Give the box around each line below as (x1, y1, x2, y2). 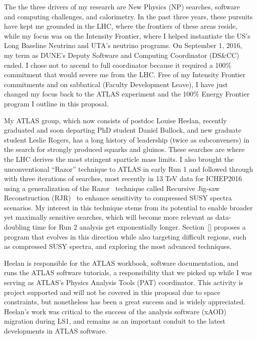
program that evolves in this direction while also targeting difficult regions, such (4, 231, 247, 242)
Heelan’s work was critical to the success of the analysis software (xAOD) (4, 306, 227, 316)
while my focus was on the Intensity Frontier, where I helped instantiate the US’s (4, 30, 251, 41)
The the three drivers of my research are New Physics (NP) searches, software (4, 1, 240, 11)
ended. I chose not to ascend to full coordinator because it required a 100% (4, 59, 232, 70)
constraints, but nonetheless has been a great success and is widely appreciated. (4, 296, 246, 307)
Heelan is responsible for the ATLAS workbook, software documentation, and (4, 257, 239, 268)
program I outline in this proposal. (4, 98, 109, 108)
